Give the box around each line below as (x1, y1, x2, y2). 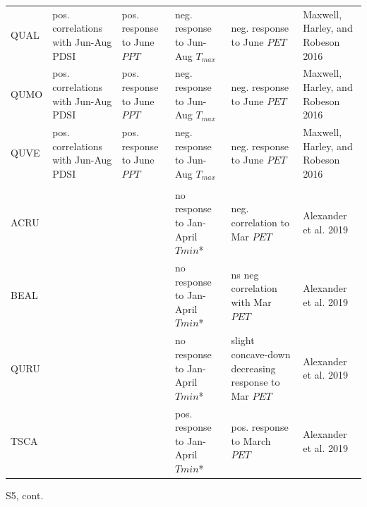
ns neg (231, 267, 259, 281)
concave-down (231, 346, 291, 361)
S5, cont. (6, 488, 44, 502)
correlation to (231, 215, 289, 230)
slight (231, 333, 255, 348)
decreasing (231, 360, 276, 375)
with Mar (231, 295, 272, 310)
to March (231, 433, 271, 448)
